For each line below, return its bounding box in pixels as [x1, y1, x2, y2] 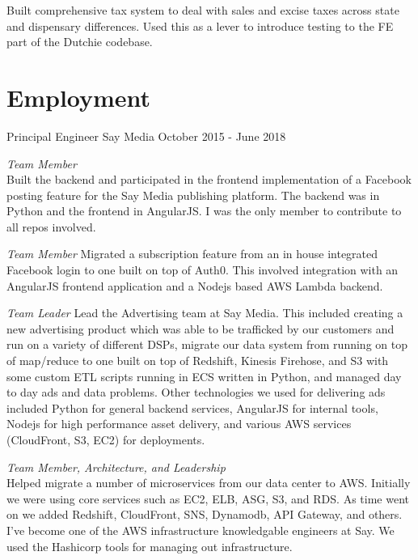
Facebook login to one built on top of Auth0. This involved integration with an [6, 261, 399, 278]
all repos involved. [6, 218, 96, 235]
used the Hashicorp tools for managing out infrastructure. [6, 537, 293, 554]
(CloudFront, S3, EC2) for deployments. [6, 431, 205, 448]
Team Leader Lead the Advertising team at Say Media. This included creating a [6, 304, 403, 321]
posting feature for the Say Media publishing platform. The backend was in [6, 186, 380, 203]
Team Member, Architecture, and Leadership [6, 458, 226, 475]
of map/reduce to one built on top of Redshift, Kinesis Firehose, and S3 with [6, 352, 389, 369]
